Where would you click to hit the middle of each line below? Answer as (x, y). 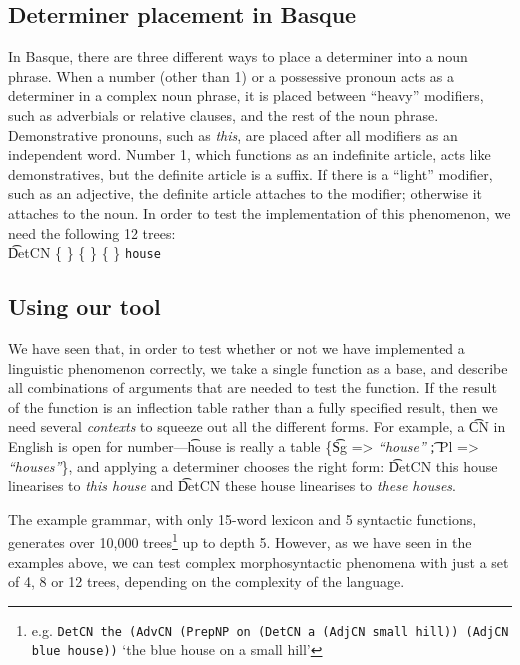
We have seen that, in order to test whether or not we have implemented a (236, 348)
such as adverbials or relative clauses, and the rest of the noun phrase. (223, 114)
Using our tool (84, 306)
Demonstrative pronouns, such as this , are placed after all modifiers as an (233, 134)
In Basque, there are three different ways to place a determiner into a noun (238, 56)
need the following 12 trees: (92, 232)
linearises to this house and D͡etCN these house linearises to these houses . (232, 485)
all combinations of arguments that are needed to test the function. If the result (252, 387)
